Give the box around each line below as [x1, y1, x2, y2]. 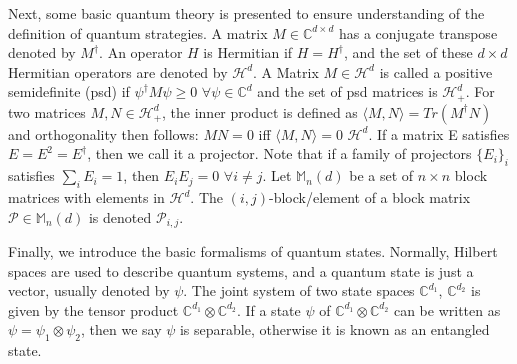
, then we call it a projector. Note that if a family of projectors [87, 143, 472, 164]
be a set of [349, 165, 414, 186]
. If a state [236, 299, 301, 320]
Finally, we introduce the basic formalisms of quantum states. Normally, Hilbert [8, 241, 498, 262]
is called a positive [379, 61, 493, 82]
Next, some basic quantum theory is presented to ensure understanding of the [8, 3, 485, 23]
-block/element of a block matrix [269, 187, 471, 208]
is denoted [88, 206, 152, 227]
